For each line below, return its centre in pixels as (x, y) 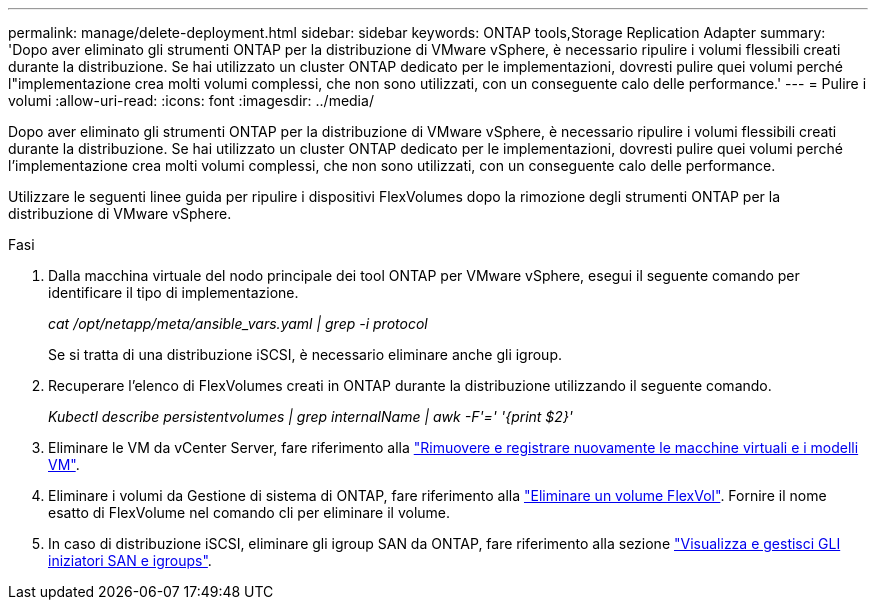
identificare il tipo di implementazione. (173, 292)
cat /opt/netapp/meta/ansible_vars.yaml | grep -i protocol (238, 323)
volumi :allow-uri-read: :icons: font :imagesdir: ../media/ (191, 100)
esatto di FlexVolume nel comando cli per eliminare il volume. (249, 512)
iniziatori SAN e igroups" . (130, 560)
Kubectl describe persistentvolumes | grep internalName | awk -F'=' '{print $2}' (311, 416)
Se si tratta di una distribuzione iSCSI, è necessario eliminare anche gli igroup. (305, 354)
